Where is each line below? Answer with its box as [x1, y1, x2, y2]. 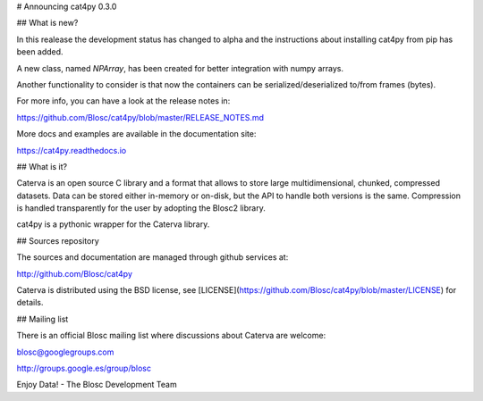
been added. [16, 46, 64, 57]
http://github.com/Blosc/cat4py [16, 268, 133, 279]
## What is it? [16, 161, 67, 171]
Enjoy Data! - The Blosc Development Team [16, 380, 178, 390]
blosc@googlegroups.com [16, 347, 114, 357]
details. [16, 297, 44, 308]
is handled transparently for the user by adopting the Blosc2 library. [16, 203, 266, 213]
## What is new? [16, 18, 79, 29]
